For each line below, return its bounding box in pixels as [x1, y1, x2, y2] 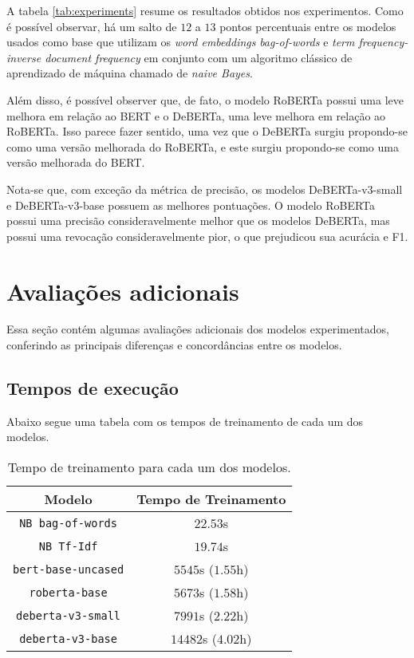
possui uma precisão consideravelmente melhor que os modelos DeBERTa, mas [6, 212, 390, 229]
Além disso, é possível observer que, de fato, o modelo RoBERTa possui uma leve [6, 91, 404, 108]
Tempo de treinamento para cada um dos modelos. [7, 458, 291, 477]
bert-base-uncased [13, 562, 124, 576]
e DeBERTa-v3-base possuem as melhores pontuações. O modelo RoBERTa [6, 196, 376, 213]
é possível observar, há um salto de [6, 18, 177, 34]
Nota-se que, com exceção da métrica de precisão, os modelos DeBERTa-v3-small [6, 180, 403, 197]
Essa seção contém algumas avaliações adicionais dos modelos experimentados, [6, 321, 389, 337]
